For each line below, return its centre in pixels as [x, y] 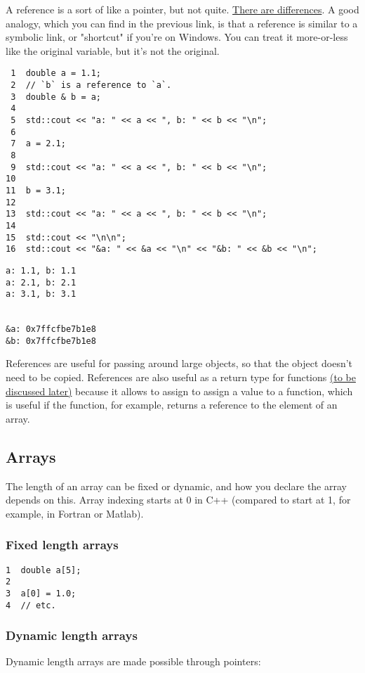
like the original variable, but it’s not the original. [113, 50]
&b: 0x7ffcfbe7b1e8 [51, 341]
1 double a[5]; [44, 570]
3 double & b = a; [56, 97]
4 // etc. [31, 605]
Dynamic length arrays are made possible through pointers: [133, 661]
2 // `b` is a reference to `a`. [91, 85]
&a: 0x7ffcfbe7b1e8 [51, 329]
